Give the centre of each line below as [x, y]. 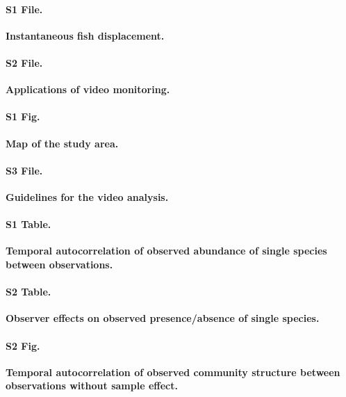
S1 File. [24, 9]
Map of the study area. [62, 143]
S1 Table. [28, 224]
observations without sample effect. [92, 386]
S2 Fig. [23, 345]
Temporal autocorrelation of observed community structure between [173, 372]
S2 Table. [28, 292]
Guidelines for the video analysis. [87, 196]
